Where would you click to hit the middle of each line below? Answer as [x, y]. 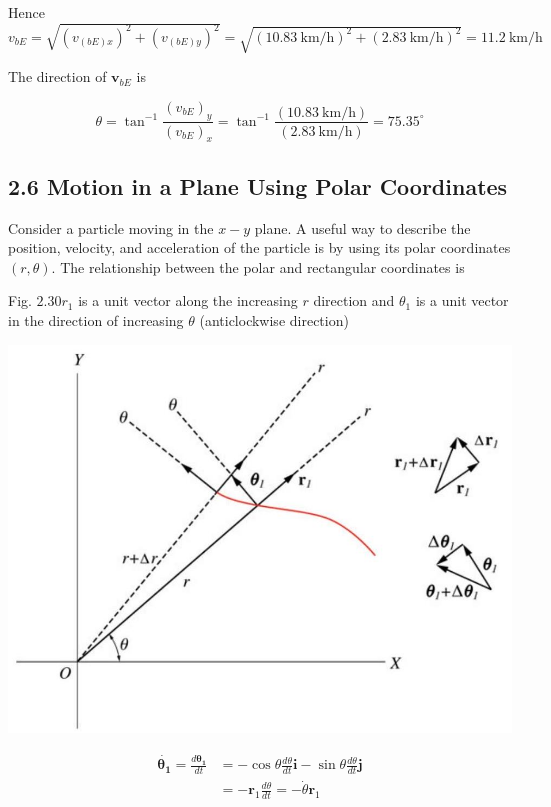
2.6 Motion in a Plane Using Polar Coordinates [258, 185]
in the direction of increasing [96, 319]
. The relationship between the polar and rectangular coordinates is [258, 266]
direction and [354, 300]
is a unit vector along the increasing [188, 300]
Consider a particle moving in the [111, 227]
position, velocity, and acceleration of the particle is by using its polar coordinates [259, 247]
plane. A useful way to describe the [362, 227]
